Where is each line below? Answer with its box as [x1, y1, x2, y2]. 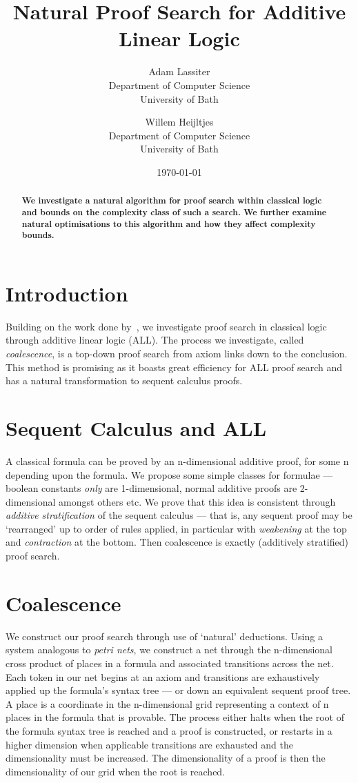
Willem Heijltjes [145, 115, 214, 129]
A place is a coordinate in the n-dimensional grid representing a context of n [6, 696, 329, 711]
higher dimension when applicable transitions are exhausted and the [6, 737, 293, 751]
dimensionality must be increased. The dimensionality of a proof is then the [6, 751, 326, 765]
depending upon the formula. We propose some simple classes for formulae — [6, 467, 333, 482]
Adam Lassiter [148, 64, 210, 79]
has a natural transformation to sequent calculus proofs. [6, 373, 243, 388]
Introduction [6, 279, 128, 307]
